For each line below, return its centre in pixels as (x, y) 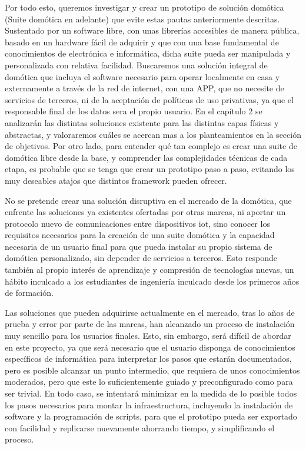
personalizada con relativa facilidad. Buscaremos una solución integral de (136, 65)
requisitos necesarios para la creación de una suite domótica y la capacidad (140, 235)
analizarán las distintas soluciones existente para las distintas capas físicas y (142, 122)
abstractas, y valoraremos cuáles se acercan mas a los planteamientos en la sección (153, 134)
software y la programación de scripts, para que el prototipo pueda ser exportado (151, 416)
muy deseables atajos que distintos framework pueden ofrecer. (116, 180)
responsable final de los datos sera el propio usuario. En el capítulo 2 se (134, 111)
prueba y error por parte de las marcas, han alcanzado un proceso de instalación (150, 324)
